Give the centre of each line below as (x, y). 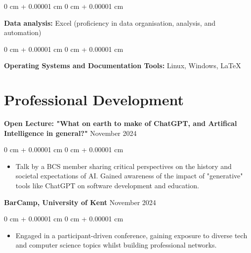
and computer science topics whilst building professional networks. (116, 245)
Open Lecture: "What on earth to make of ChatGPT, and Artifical (121, 123)
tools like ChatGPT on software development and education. (107, 186)
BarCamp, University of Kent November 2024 (80, 202)
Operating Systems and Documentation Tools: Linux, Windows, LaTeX (123, 65)
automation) (23, 32)
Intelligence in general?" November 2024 (70, 133)
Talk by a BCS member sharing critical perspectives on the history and (124, 166)
